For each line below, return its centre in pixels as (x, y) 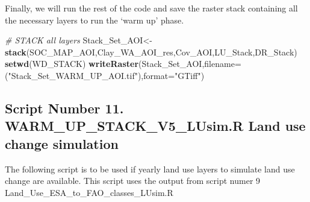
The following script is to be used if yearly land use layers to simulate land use (150, 169)
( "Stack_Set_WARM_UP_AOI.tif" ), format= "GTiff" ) (105, 75)
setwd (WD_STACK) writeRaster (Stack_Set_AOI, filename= (123, 64)
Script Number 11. (64, 108)
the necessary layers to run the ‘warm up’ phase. (95, 20)
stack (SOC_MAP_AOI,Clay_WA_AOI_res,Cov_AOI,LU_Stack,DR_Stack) (151, 52)
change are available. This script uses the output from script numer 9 (133, 181)
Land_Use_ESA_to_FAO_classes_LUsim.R (89, 192)
